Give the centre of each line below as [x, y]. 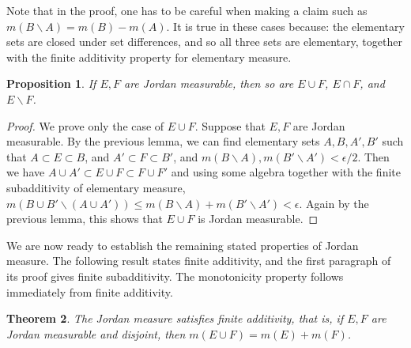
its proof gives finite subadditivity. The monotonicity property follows [175, 276]
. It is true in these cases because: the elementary [285, 26]
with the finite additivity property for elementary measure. [149, 57]
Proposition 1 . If [51, 83]
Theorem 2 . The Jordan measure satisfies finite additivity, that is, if [175, 318]
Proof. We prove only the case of [85, 125]
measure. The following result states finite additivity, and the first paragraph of [199, 261]
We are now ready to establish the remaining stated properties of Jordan [183, 245]
